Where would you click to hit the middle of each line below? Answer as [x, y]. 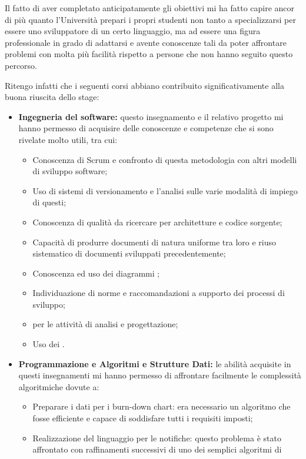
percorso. [21, 65]
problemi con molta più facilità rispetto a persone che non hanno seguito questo [149, 54]
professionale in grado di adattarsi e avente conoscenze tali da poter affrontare [146, 42]
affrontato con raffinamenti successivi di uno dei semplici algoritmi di [157, 449]
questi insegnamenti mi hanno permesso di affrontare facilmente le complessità [160, 375]
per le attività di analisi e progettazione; [105, 324]
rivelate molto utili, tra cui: [68, 139]
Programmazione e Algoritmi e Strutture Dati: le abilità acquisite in [155, 363]
